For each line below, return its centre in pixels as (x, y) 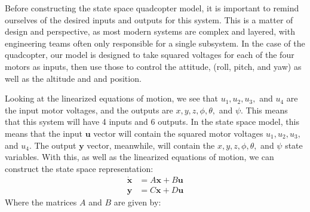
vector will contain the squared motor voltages (178, 133)
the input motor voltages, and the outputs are (89, 110)
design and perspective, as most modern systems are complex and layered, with (150, 31)
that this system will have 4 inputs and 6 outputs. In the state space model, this (152, 122)
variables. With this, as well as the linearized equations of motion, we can (139, 157)
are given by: (137, 202)
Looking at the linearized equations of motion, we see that (111, 98)
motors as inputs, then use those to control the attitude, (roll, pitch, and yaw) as (153, 66)
